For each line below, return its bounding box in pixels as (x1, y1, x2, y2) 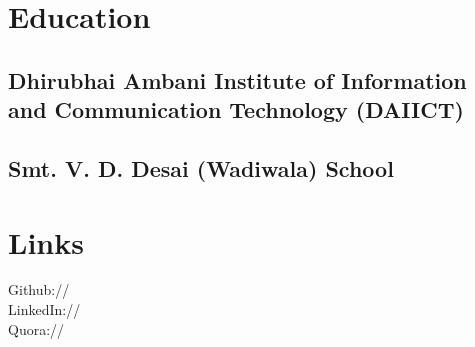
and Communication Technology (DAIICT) (8, 94, 464, 125)
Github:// (8, 279, 70, 300)
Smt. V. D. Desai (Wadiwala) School (8, 152, 394, 183)
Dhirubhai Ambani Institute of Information (8, 64, 467, 95)
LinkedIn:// (8, 299, 81, 320)
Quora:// (8, 318, 65, 339)
